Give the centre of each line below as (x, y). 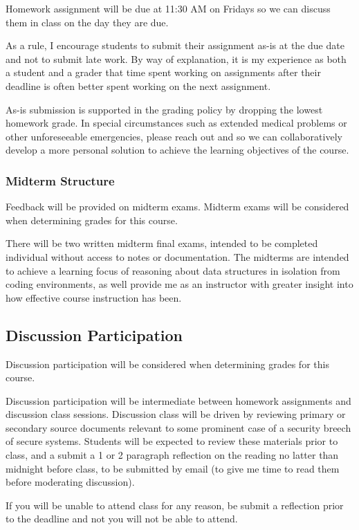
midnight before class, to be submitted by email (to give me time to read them (173, 468)
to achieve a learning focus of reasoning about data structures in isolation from (173, 270)
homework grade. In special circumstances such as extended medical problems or (176, 123)
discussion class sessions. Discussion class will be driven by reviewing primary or (176, 414)
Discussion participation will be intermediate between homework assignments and (178, 400)
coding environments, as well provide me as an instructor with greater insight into (179, 284)
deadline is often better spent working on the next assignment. (138, 85)
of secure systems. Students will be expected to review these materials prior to (172, 441)
